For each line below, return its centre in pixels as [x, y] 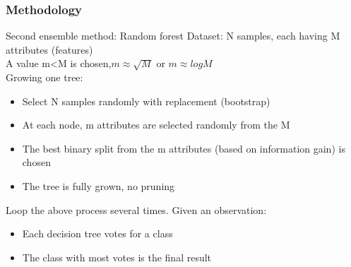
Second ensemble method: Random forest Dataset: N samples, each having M [173, 36]
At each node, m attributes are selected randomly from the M [156, 125]
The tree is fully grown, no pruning [99, 185]
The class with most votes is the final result [117, 257]
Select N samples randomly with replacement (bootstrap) [146, 101]
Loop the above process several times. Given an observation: [136, 209]
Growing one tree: [44, 77]
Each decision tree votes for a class [97, 233]
